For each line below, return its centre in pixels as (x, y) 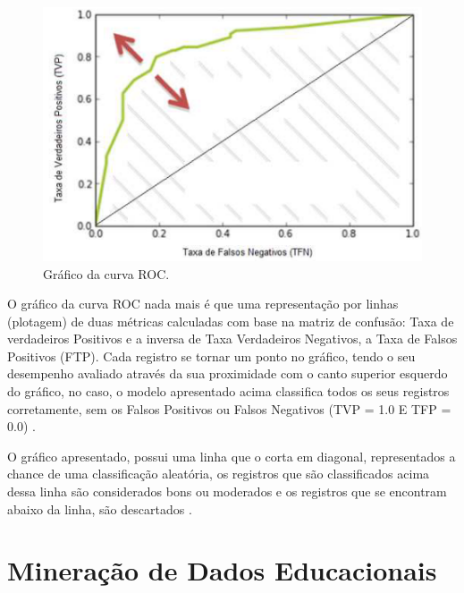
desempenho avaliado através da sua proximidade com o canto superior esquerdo (228, 373)
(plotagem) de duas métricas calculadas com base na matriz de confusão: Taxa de (231, 321)
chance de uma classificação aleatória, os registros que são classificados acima (219, 474)
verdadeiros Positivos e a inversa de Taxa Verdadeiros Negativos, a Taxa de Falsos (232, 339)
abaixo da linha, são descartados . (100, 508)
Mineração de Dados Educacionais (222, 570)
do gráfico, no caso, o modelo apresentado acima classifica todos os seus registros (228, 391)
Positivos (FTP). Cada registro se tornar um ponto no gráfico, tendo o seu (211, 356)
